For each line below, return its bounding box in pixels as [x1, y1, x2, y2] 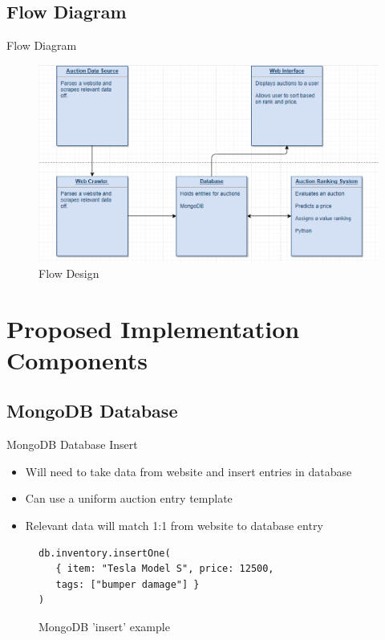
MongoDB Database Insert [6, 436, 138, 453]
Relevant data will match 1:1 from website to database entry [25, 517, 323, 534]
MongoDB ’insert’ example [38, 618, 170, 635]
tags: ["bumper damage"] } [55, 578, 200, 590]
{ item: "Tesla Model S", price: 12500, [55, 563, 274, 575]
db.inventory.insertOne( [38, 547, 171, 559]
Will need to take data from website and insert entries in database [25, 463, 352, 479]
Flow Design [38, 264, 99, 281]
